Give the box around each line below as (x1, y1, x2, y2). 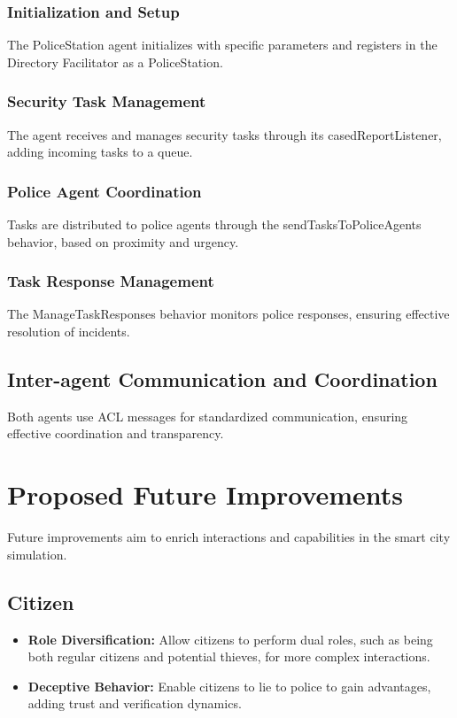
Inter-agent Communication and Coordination (7, 366, 438, 393)
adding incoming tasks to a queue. (7, 143, 193, 161)
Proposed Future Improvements (7, 476, 404, 513)
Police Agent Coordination (7, 180, 202, 202)
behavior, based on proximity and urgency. (7, 232, 239, 251)
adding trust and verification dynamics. (27, 694, 242, 713)
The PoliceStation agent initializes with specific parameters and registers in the (7, 35, 438, 54)
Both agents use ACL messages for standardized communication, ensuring (7, 406, 408, 425)
